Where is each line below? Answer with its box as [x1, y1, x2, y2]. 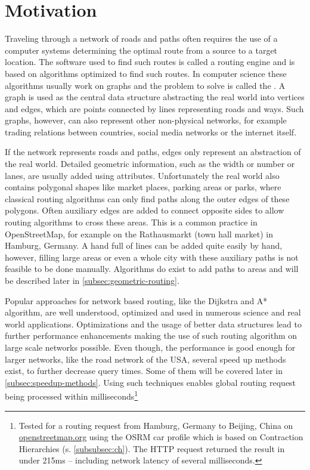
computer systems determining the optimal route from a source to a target [5, 44, 278, 56]
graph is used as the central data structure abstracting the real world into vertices [5, 91, 305, 103]
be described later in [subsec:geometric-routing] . [5, 274, 179, 286]
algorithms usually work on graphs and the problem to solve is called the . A [5, 79, 286, 91]
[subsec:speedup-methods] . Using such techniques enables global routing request [5, 376, 296, 388]
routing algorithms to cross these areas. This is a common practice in [5, 216, 258, 228]
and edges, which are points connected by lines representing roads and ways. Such [5, 102, 304, 115]
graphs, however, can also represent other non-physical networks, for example [5, 114, 287, 126]
